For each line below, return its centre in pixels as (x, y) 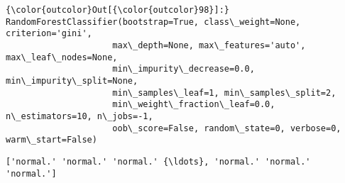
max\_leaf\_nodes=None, (62, 57)
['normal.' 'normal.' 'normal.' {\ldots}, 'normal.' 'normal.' (158, 161)
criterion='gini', (49, 34)
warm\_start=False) (51, 140)
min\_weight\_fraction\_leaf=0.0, (194, 105)
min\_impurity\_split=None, (72, 81)
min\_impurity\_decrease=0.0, (184, 69)
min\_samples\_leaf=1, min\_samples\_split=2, (224, 93)
